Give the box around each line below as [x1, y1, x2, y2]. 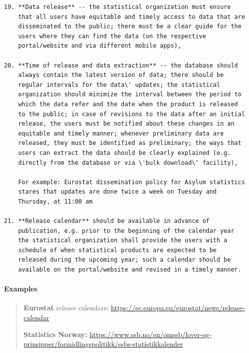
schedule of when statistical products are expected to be [18, 246, 217, 254]
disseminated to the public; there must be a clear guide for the [18, 23, 242, 30]
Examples [4, 283, 38, 294]
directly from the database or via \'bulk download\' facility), [18, 159, 238, 166]
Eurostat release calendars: [23, 302, 109, 313]
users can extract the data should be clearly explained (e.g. [18, 149, 231, 156]
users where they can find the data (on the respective [18, 32, 206, 40]
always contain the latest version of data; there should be [18, 71, 224, 79]
